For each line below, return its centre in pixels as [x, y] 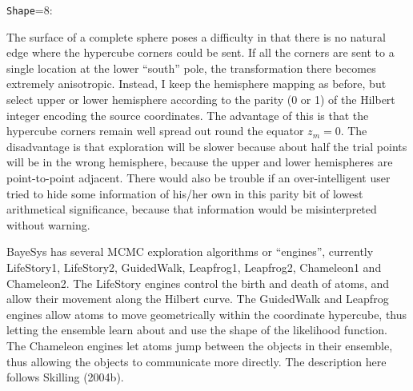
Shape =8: [30, 10]
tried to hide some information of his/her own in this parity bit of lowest [185, 193]
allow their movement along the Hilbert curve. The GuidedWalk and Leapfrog [198, 299]
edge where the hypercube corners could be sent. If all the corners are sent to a [200, 52]
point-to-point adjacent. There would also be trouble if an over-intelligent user [198, 178]
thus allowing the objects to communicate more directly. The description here [196, 361]
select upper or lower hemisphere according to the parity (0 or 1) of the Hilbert [201, 100]
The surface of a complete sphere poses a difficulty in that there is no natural [196, 36]
